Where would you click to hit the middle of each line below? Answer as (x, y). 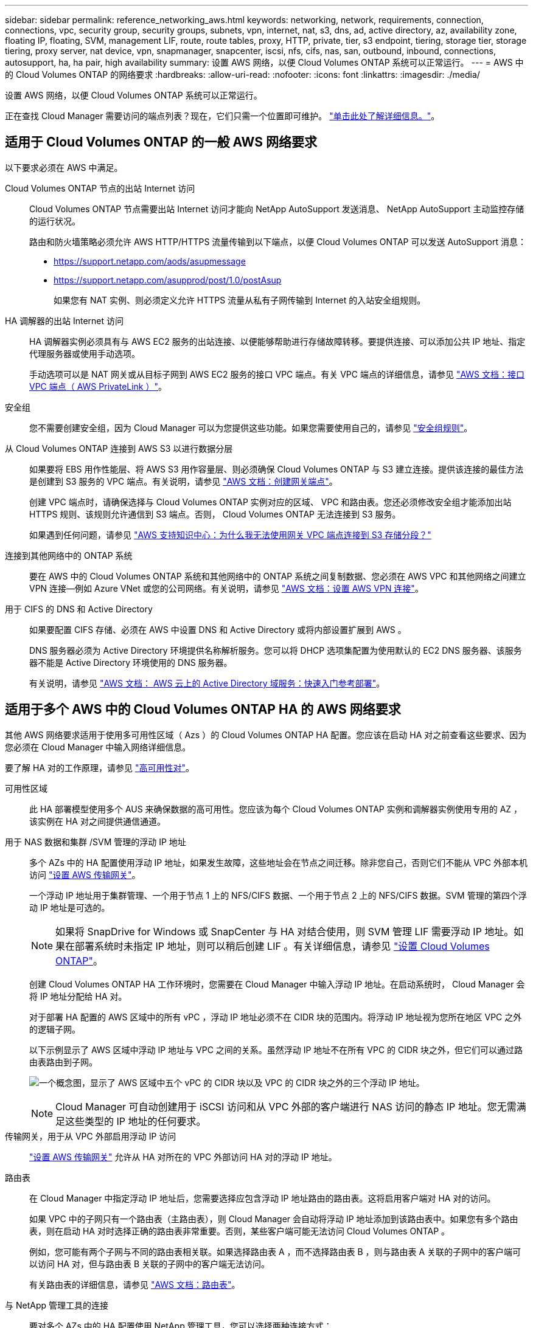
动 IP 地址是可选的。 (70, 907)
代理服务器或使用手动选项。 (85, 353)
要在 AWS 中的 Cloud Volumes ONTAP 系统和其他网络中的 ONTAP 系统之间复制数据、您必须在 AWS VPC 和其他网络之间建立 (278, 576)
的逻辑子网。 (55, 1029)
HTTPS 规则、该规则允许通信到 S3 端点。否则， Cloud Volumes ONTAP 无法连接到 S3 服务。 (215, 514)
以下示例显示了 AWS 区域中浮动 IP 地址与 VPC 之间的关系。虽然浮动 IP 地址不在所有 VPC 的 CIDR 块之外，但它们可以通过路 (276, 1050)
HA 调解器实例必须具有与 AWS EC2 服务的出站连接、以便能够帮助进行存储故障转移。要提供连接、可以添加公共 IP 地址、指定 (277, 341)
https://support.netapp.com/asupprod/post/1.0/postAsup (168, 280)
